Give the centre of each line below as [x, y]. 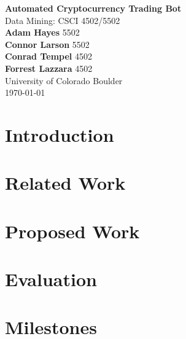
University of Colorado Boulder [64, 80]
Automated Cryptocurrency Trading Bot [93, 8]
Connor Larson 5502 [47, 44]
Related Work [65, 183]
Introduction [60, 134]
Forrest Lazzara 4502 [49, 68]
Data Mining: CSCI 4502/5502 [63, 20]
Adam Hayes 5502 [42, 32]
